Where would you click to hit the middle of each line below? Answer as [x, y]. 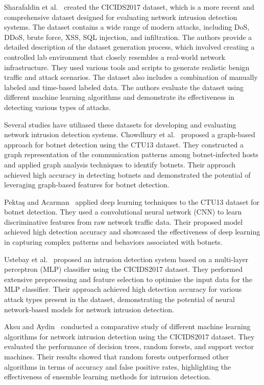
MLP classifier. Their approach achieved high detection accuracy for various [123, 289]
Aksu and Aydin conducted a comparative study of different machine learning [127, 326]
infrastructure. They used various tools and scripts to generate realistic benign [127, 67]
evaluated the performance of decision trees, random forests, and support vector [129, 346]
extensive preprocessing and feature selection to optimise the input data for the [128, 279]
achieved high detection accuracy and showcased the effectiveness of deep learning [132, 232]
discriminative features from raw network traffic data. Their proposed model [124, 221]
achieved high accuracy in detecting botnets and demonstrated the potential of [127, 174]
